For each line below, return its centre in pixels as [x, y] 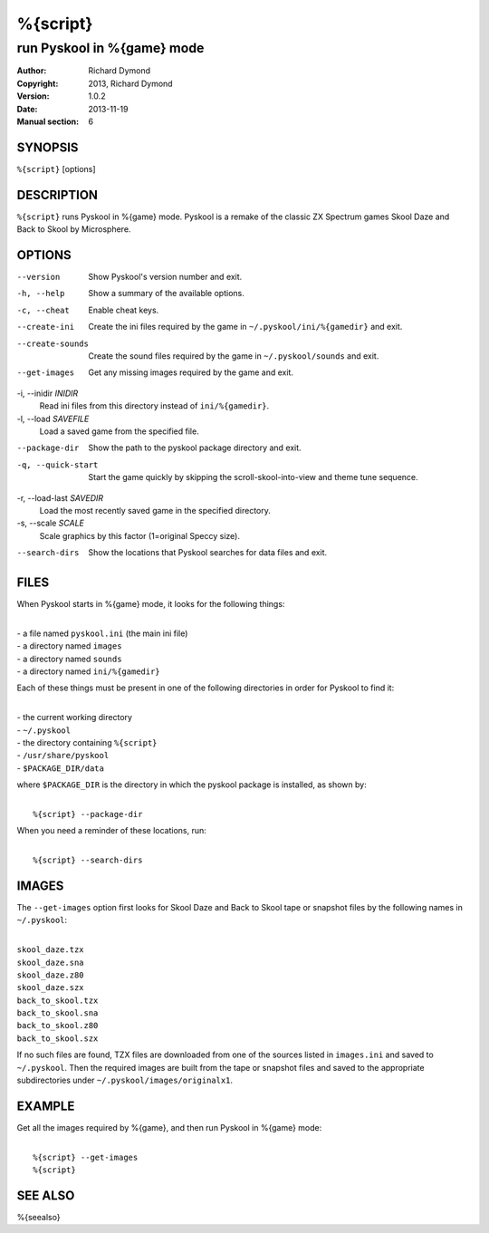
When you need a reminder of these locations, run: [112, 831]
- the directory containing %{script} [87, 742]
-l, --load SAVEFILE [53, 419]
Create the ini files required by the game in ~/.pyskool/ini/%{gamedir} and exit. [245, 327]
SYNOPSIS [48, 147]
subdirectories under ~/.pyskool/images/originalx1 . [125, 1080]
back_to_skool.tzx [58, 1000]
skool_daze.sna [51, 962]
